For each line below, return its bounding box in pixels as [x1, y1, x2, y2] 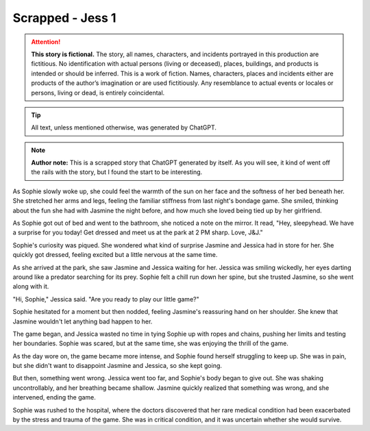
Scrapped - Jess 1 [12, 10, 116, 25]
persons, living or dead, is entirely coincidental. [31, 88, 165, 97]
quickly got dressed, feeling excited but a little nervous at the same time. [12, 251, 218, 259]
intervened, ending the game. [12, 393, 96, 402]
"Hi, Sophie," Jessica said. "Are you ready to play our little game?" [12, 295, 199, 303]
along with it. [12, 282, 49, 291]
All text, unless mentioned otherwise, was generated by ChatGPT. [31, 123, 217, 132]
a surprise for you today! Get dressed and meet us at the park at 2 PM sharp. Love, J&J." [12, 228, 263, 236]
